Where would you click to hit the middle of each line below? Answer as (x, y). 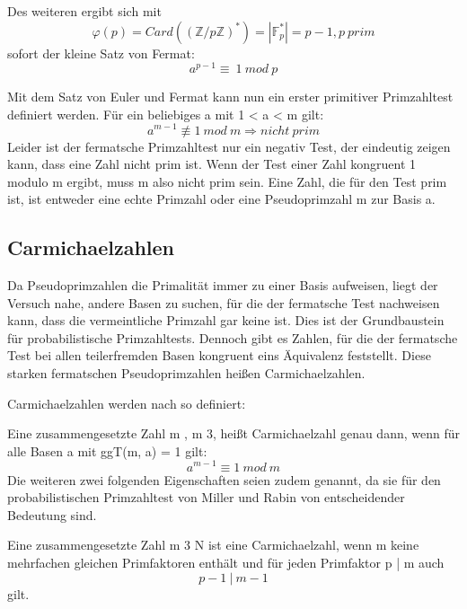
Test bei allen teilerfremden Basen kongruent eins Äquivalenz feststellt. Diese (219, 355)
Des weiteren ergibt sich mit (84, 11)
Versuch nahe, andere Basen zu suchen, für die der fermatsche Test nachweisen (224, 302)
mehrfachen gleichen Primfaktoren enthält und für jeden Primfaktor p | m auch (226, 562)
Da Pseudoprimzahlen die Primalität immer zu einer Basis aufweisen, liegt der (223, 285)
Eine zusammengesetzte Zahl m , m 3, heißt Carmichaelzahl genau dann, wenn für (233, 433)
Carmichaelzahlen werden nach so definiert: (127, 403)
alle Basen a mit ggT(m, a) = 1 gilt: (107, 450)
